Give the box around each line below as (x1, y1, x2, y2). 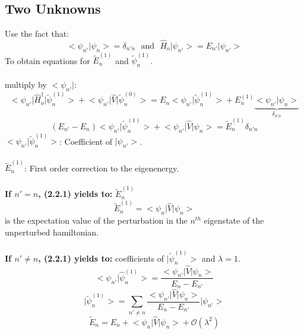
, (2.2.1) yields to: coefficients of (38, 252, 164, 264)
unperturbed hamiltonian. (5, 225, 99, 238)
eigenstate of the (204, 214, 264, 227)
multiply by (5, 78, 47, 90)
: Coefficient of (59, 135, 113, 147)
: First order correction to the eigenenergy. (24, 161, 179, 174)
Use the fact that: (5, 27, 69, 40)
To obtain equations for (5, 54, 90, 66)
